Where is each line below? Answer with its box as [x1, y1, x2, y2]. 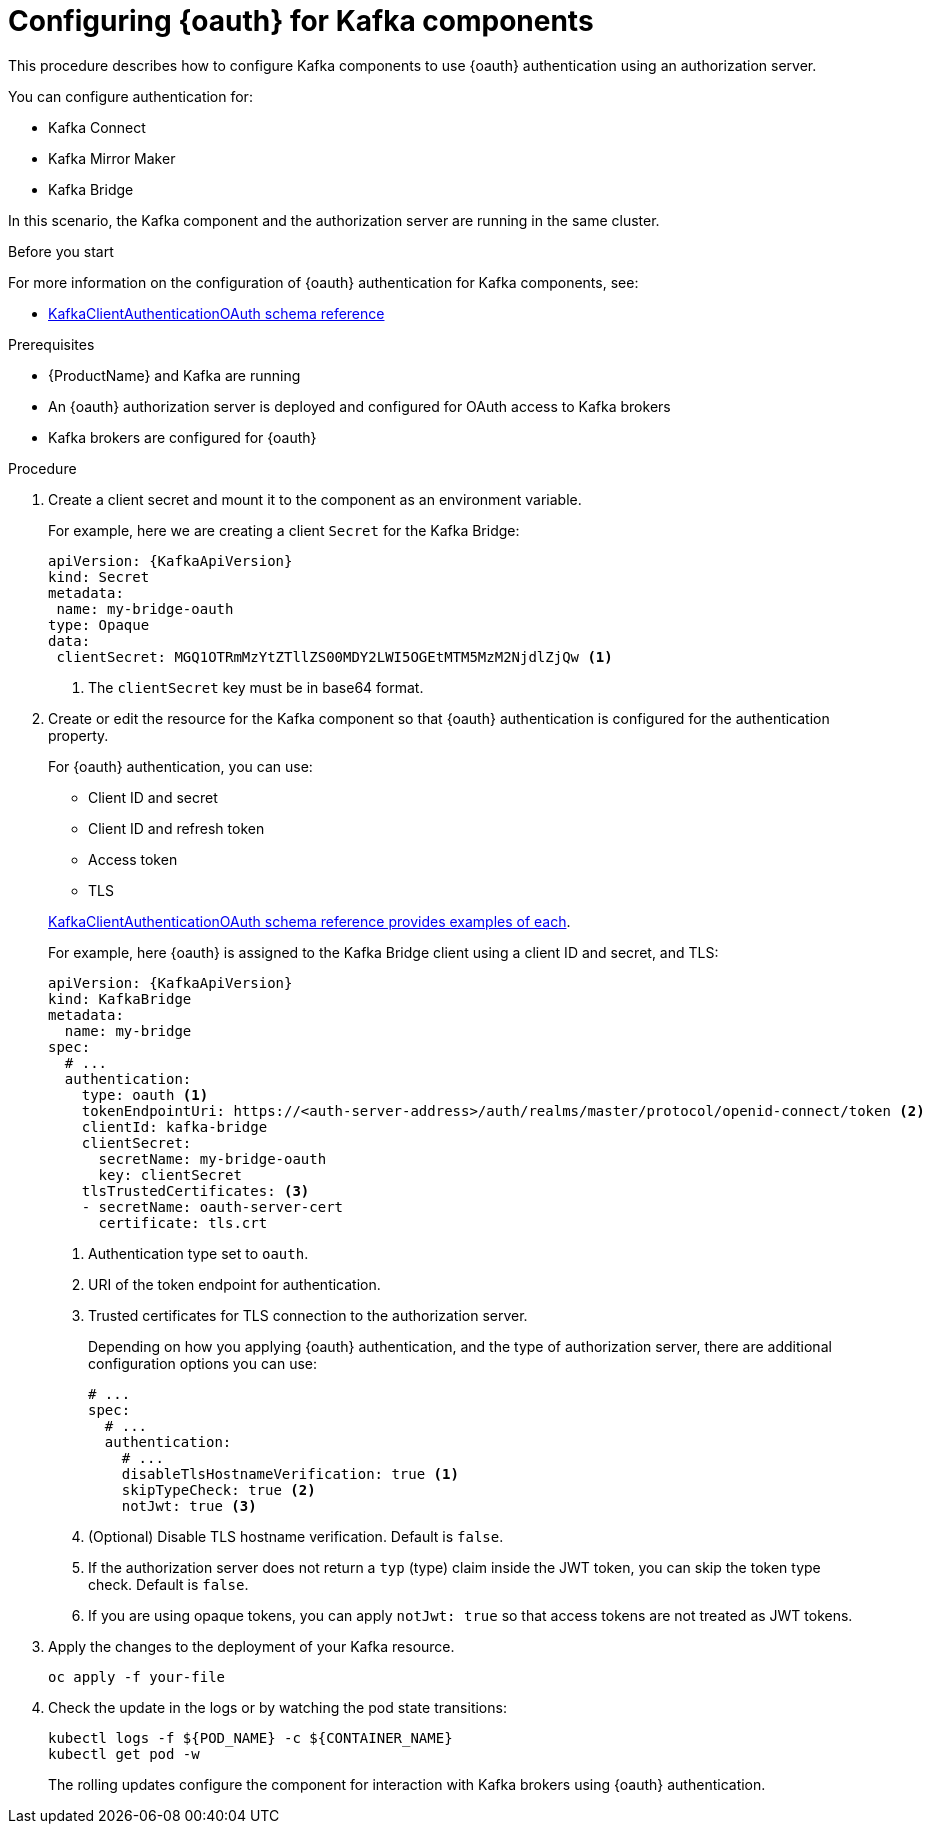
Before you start [8, 242, 114, 260]
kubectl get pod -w [48, 1745, 200, 1762]
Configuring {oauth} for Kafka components [8, 4, 594, 38]
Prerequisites [8, 335, 95, 353]
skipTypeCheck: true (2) [121, 1481, 316, 1498]
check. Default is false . [88, 1575, 249, 1593]
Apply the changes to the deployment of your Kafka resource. [48, 1637, 455, 1655]
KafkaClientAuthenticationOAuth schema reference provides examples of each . [48, 912, 571, 930]
